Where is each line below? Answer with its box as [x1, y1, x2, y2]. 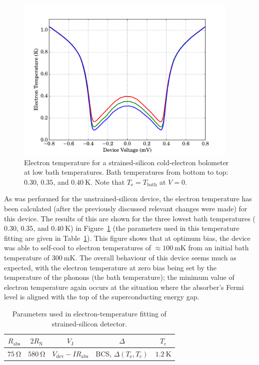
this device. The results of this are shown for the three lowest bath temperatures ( [4, 213, 255, 223]
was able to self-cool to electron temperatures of [4, 242, 151, 253]
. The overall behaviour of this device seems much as [75, 252, 236, 263]
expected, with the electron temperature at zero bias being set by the [4, 262, 216, 272]
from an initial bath [188, 242, 249, 253]
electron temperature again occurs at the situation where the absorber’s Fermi [4, 281, 244, 292]
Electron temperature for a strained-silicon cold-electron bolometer [24, 157, 229, 167]
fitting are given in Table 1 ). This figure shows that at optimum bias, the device [4, 232, 250, 243]
